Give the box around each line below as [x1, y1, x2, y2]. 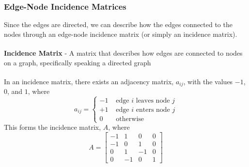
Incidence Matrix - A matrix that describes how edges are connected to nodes [4, 48, 243, 58]
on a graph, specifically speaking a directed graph [4, 57, 151, 67]
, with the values [183, 76, 233, 86]
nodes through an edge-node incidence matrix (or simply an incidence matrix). [4, 29, 237, 39]
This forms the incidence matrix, [4, 122, 101, 132]
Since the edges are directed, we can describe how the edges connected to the [4, 19, 233, 30]
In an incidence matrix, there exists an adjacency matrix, [4, 76, 174, 86]
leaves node [136, 97, 170, 105]
